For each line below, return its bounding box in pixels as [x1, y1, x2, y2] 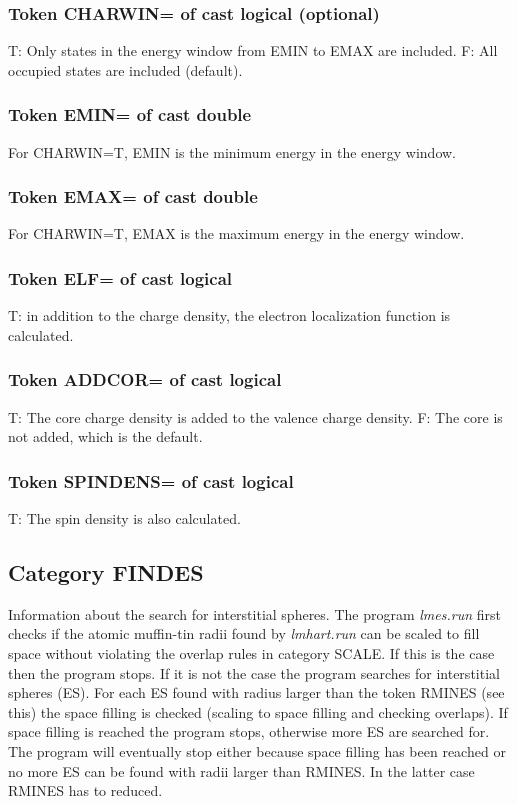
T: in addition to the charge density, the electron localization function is [8, 305, 451, 326]
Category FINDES [8, 557, 204, 588]
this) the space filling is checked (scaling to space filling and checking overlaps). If [8, 701, 508, 722]
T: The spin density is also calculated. [8, 508, 241, 529]
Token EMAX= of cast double [8, 184, 258, 209]
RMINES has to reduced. [8, 780, 163, 801]
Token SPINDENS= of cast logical [8, 468, 294, 493]
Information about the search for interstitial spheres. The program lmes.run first [8, 603, 501, 624]
